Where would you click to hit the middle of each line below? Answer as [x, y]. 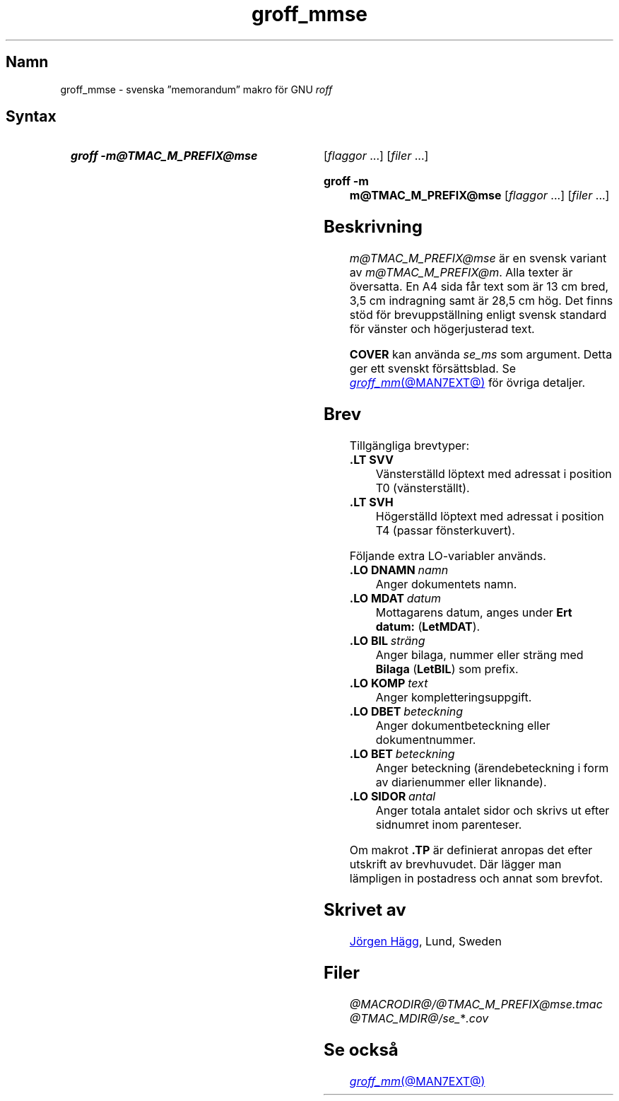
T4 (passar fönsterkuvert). [445, 531]
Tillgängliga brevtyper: [409, 446]
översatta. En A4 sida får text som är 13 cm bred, [479, 287]
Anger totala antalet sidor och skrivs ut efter [493, 811]
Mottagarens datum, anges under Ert [474, 613]
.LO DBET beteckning [406, 712]
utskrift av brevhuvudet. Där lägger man [455, 864]
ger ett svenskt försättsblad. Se [433, 369]
